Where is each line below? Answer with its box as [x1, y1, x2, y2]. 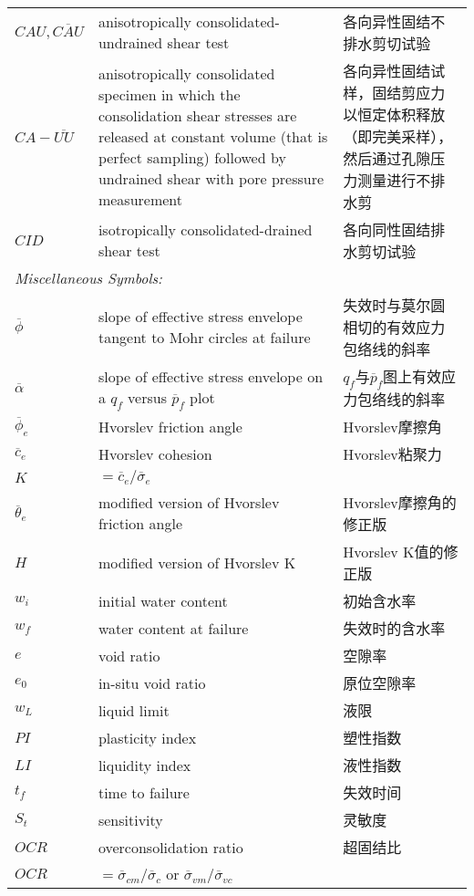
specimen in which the [98, 83, 241, 105]
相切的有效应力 [343, 317, 446, 338]
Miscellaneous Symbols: [15, 267, 163, 288]
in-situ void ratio [98, 672, 206, 693]
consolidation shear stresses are [98, 104, 297, 126]
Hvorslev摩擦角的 [343, 492, 457, 514]
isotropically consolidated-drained [98, 219, 313, 240]
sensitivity [98, 808, 163, 830]
